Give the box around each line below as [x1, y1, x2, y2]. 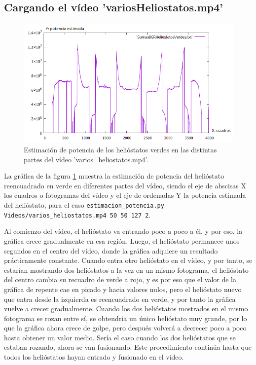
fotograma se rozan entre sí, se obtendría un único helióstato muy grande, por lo [4, 313, 247, 323]
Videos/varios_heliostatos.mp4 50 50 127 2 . [4, 209, 151, 219]
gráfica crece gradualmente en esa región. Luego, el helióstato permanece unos [4, 235, 240, 246]
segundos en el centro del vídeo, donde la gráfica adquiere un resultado [4, 245, 218, 255]
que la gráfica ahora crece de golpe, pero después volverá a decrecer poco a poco [4, 323, 247, 333]
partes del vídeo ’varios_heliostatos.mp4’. [24, 154, 148, 164]
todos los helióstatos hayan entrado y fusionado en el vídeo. [4, 352, 184, 362]
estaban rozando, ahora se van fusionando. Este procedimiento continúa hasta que [4, 342, 252, 352]
